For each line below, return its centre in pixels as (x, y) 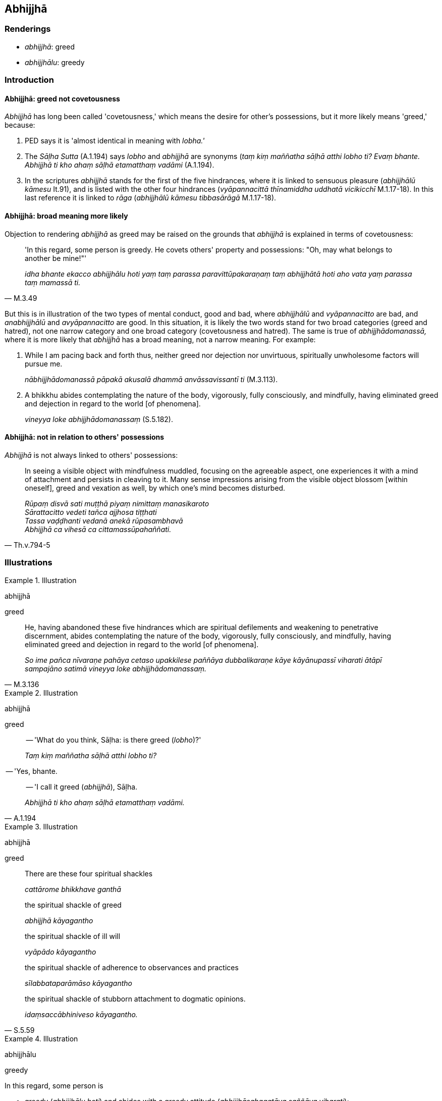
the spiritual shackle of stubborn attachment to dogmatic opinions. (135, 999)
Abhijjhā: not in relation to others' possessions (85, 437)
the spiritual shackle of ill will (73, 936)
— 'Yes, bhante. (32, 771)
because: (20, 125)
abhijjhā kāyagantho (59, 920)
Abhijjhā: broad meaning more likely (66, 216)
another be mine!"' (56, 258)
